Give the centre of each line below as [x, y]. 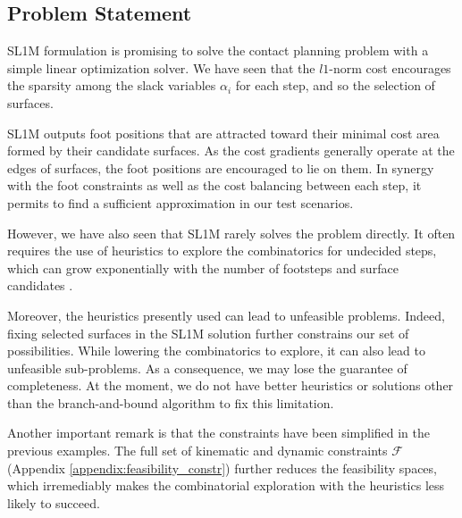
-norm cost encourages [390, 67]
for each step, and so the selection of [335, 85]
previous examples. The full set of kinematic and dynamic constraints [197, 451]
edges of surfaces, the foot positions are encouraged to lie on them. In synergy [221, 167]
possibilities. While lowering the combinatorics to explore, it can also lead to [216, 351]
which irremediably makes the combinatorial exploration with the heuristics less [226, 485]
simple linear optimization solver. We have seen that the [161, 67]
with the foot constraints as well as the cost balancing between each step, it [214, 185]
